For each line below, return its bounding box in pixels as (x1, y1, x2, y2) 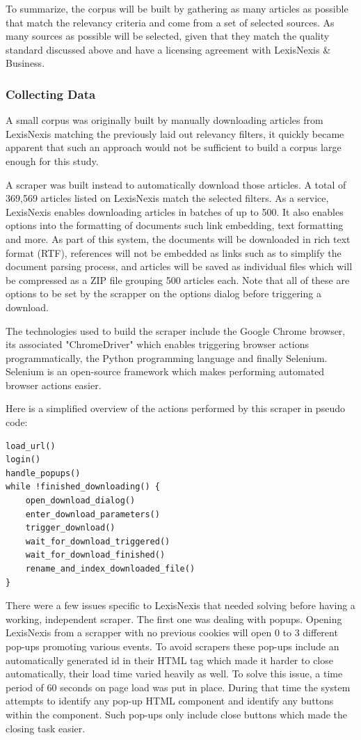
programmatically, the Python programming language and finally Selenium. (6, 350, 328, 365)
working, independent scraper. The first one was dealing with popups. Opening (6, 611, 342, 626)
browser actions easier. (6, 377, 102, 392)
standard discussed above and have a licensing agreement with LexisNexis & (6, 42, 331, 56)
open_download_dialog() (25, 496, 136, 506)
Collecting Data (6, 85, 96, 102)
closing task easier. (6, 721, 86, 735)
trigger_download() (25, 523, 115, 533)
